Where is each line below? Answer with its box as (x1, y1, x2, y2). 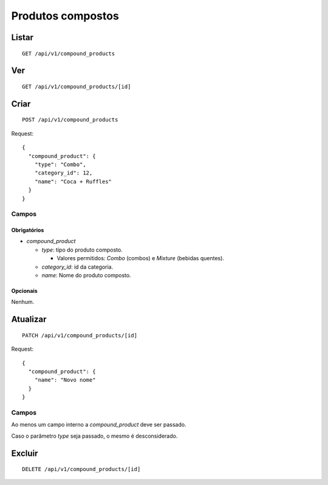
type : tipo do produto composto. (41, 246, 123, 253)
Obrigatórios (11, 227, 44, 234)
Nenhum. (11, 298, 35, 306)
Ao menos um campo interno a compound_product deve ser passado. (11, 421, 186, 428)
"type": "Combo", (34, 161, 86, 168)
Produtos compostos (11, 9, 120, 22)
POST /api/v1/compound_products (22, 116, 118, 123)
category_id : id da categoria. (41, 263, 114, 270)
